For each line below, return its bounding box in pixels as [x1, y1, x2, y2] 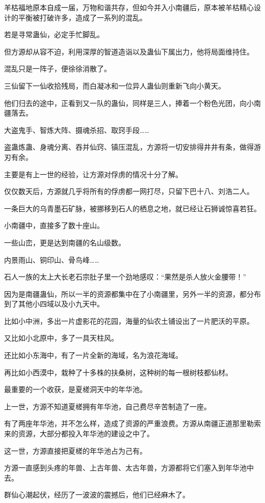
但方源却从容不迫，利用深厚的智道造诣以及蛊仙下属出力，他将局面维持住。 [4, 46, 254, 57]
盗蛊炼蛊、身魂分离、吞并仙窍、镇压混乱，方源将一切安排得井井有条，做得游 [4, 142, 261, 152]
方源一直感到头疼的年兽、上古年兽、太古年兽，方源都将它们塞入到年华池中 [4, 462, 254, 473]
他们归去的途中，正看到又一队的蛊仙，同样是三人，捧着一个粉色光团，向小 [4, 97, 254, 108]
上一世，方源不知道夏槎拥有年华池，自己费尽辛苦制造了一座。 [4, 401, 211, 411]
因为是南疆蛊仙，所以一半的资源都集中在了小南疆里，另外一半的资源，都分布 [4, 288, 261, 299]
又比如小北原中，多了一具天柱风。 [4, 332, 118, 343]
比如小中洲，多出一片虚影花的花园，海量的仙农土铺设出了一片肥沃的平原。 [4, 315, 254, 326]
